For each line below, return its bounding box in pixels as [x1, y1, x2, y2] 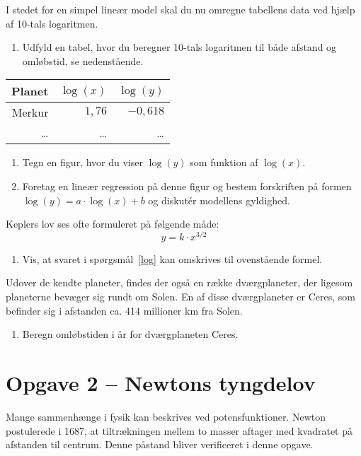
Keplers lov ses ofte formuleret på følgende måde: [6, 216, 219, 231]
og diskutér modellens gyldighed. [148, 192, 290, 207]
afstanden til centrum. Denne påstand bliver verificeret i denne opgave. [6, 437, 314, 452]
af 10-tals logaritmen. [6, 16, 98, 30]
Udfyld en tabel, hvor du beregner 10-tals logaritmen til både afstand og [22, 40, 337, 54]
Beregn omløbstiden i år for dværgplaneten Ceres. [22, 327, 239, 341]
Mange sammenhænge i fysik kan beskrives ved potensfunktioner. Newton [6, 409, 326, 423]
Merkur [11, 104, 49, 121]
